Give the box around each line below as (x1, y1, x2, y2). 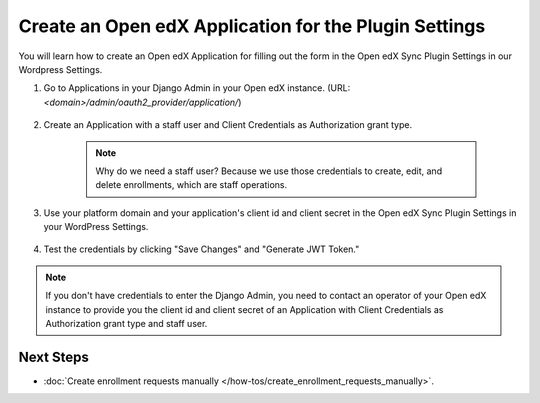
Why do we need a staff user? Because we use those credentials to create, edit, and (95, 165, 443, 177)
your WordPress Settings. (43, 221, 149, 233)
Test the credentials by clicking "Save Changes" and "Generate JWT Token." (43, 243, 360, 255)
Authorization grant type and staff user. (45, 318, 208, 330)
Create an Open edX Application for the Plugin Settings (18, 15, 486, 37)
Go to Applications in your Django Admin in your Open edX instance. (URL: (43, 82, 351, 94)
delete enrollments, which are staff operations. (95, 179, 288, 191)
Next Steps (18, 348, 89, 365)
